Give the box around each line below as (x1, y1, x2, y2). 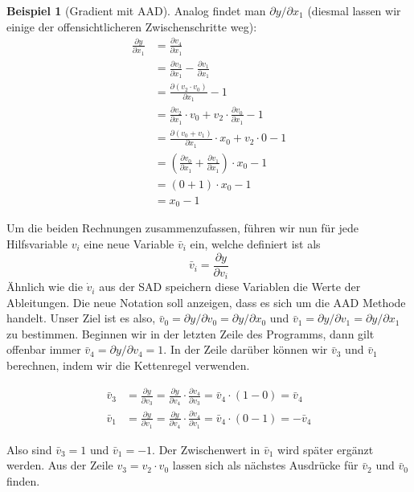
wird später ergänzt (277, 441, 374, 457)
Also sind (6, 441, 52, 457)
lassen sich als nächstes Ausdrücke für (172, 457, 359, 474)
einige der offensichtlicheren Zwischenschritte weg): (6, 18, 257, 35)
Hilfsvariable (6, 235, 68, 252)
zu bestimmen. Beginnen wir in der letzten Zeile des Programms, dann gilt (6, 325, 375, 342)
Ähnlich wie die (6, 278, 83, 295)
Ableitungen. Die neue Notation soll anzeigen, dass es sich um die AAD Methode (6, 293, 406, 310)
